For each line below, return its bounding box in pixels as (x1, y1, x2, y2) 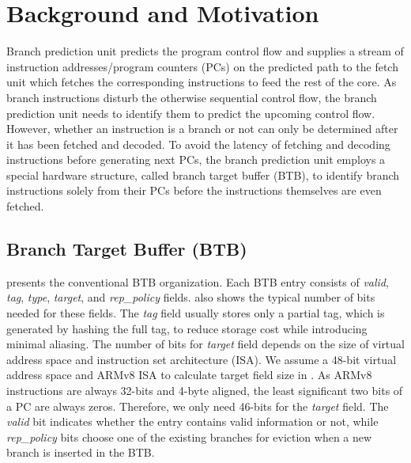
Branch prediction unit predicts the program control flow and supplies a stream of (6, 43, 404, 59)
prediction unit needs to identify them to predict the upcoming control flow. (6, 104, 375, 121)
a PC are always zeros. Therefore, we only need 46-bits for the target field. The (6, 397, 389, 414)
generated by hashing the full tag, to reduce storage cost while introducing (6, 320, 368, 336)
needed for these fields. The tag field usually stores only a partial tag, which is (6, 305, 385, 321)
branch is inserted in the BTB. (6, 444, 155, 461)
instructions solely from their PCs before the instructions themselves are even (6, 182, 382, 199)
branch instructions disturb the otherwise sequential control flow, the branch (6, 89, 377, 105)
